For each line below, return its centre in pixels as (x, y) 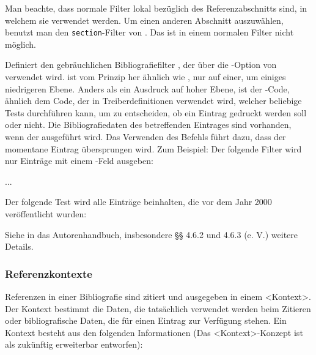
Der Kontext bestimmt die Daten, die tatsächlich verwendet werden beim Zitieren (158, 308)
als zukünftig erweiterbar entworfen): (74, 344)
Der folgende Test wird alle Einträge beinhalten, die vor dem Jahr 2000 (138, 202)
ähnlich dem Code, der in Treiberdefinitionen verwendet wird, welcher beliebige (153, 101)
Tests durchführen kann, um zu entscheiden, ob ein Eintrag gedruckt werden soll (156, 112)
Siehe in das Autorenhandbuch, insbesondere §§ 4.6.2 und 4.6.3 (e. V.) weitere (152, 234)
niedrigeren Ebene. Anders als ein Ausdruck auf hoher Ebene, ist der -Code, (147, 88)
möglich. (20, 44)
